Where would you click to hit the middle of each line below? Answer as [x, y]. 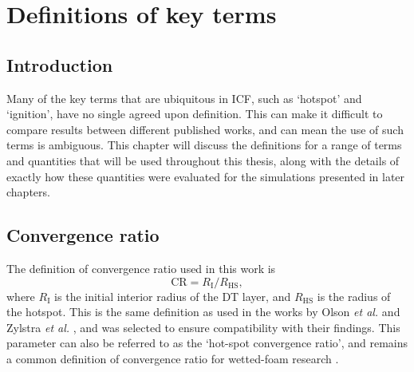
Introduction [60, 64]
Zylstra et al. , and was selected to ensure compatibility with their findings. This [203, 327]
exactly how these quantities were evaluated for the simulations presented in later [206, 176]
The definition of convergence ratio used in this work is [141, 268]
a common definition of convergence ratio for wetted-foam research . [173, 358]
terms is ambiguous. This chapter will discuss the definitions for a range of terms [204, 145]
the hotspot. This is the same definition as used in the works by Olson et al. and [203, 312]
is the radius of [354, 296]
